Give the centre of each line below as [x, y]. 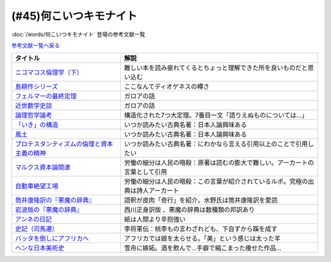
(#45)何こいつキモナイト [74, 16]
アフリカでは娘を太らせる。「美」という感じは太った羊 [202, 239]
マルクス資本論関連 [43, 167]
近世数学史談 [33, 106]
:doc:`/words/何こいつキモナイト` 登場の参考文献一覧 [78, 34]
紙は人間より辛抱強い [155, 219]
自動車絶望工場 [36, 186]
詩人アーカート [158, 191]
